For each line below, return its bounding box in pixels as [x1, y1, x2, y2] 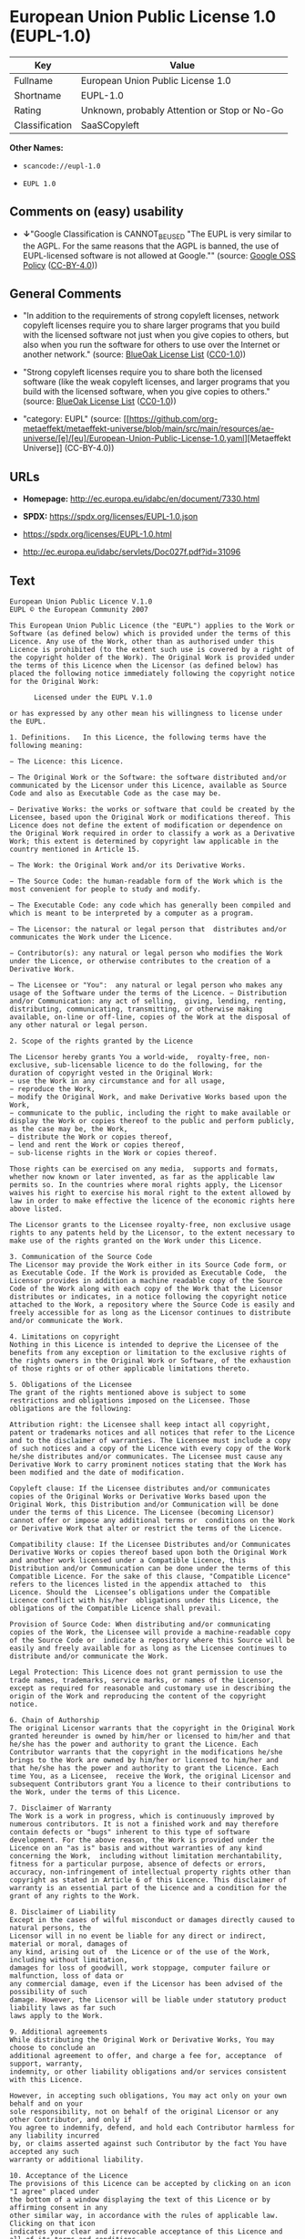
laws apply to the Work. [9, 2011, 104, 2020]
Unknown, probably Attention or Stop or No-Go [80, 103, 284, 116]
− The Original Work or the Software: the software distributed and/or [9, 773, 287, 782]
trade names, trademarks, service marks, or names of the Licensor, [9, 1676, 275, 1685]
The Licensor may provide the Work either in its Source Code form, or [9, 1260, 287, 1269]
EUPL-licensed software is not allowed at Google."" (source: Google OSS [22, 249, 296, 261]
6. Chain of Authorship [9, 1715, 100, 1725]
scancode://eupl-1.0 [22, 162, 101, 171]
